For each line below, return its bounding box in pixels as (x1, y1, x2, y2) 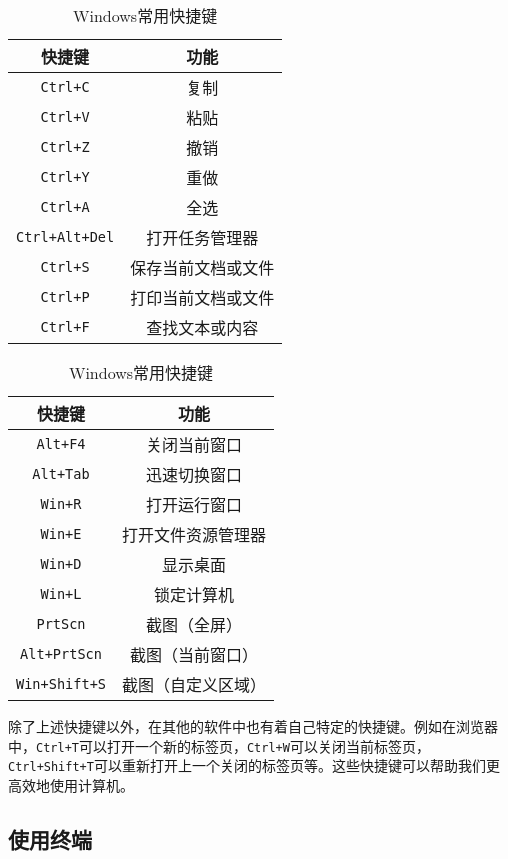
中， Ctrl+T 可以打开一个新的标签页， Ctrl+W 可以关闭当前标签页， (8, 735, 430, 756)
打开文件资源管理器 (122, 523, 267, 546)
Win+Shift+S (16, 676, 107, 692)
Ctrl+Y (40, 169, 90, 185)
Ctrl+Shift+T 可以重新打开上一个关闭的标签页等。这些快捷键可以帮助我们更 (8, 755, 500, 776)
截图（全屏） (146, 613, 243, 636)
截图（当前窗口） (130, 643, 259, 666)
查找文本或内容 (146, 316, 259, 339)
